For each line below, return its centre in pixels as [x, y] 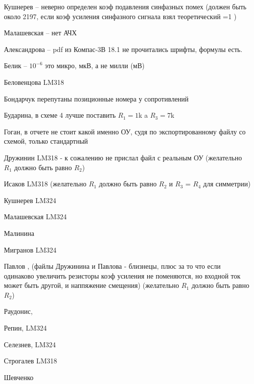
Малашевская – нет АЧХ [40, 33]
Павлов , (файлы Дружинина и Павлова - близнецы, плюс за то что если [112, 266]
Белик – [16, 65]
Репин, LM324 [25, 328]
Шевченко [19, 377]
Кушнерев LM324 [30, 200]
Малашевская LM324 [35, 217]
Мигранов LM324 [30, 249]
